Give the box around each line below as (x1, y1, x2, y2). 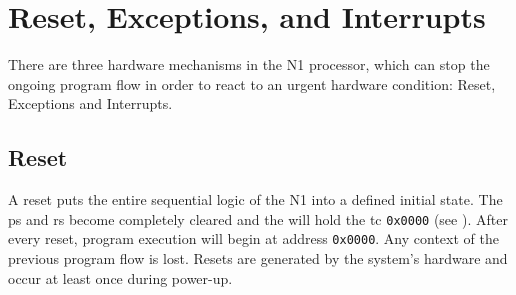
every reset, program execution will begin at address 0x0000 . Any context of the (8, 228, 499, 249)
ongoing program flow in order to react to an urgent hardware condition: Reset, (8, 73, 496, 94)
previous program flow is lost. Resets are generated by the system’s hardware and (8, 248, 508, 269)
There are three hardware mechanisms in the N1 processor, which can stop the (8, 54, 490, 75)
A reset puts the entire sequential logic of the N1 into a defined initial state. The (8, 189, 503, 210)
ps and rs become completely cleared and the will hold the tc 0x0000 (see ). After (8, 208, 508, 229)
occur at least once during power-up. (8, 267, 233, 288)
